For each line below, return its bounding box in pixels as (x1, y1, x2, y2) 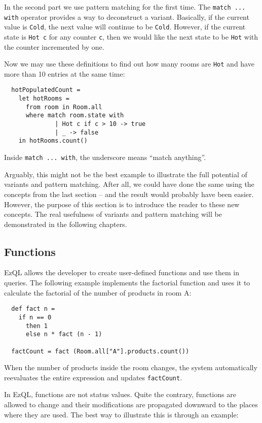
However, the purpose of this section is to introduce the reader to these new (4, 199, 240, 209)
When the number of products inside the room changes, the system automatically (4, 362, 257, 373)
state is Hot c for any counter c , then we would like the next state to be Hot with (4, 31, 258, 42)
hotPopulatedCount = (11, 86, 81, 94)
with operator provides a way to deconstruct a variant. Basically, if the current (4, 11, 249, 22)
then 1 (25, 322, 48, 330)
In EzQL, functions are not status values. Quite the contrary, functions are (4, 389, 236, 400)
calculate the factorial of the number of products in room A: (4, 287, 192, 298)
